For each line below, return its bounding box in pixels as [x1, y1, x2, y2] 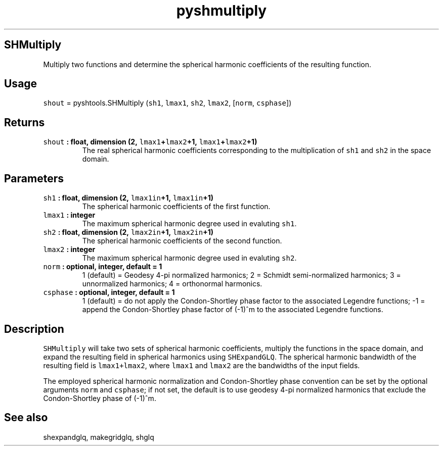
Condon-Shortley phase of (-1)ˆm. [43, 393, 156, 403]
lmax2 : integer [43, 245, 96, 254]
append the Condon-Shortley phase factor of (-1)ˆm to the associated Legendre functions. [82, 305, 383, 314]
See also [4, 411, 48, 424]
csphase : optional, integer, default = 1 [43, 288, 175, 297]
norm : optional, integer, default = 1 [43, 262, 162, 271]
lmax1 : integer [43, 211, 96, 220]
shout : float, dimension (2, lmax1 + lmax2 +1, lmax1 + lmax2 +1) [43, 137, 257, 146]
